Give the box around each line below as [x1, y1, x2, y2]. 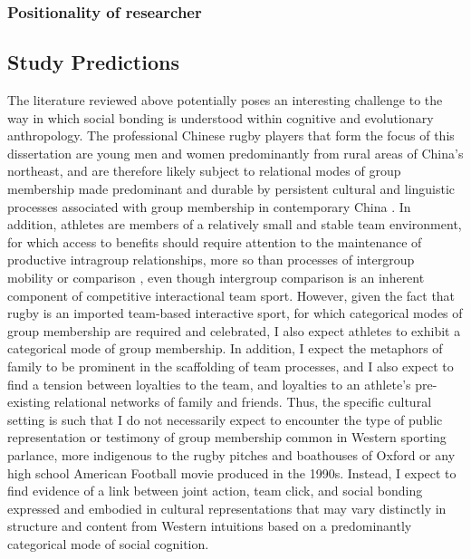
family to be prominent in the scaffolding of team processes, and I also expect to [7, 356, 454, 375]
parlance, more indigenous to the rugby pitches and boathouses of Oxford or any [7, 445, 456, 464]
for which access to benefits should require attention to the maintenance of [7, 232, 422, 251]
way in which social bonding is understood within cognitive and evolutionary [7, 108, 434, 127]
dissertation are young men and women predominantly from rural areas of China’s [7, 143, 464, 162]
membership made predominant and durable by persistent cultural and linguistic [7, 179, 456, 198]
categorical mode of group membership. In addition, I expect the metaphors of [7, 339, 443, 358]
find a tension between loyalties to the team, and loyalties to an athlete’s [7, 374, 411, 393]
